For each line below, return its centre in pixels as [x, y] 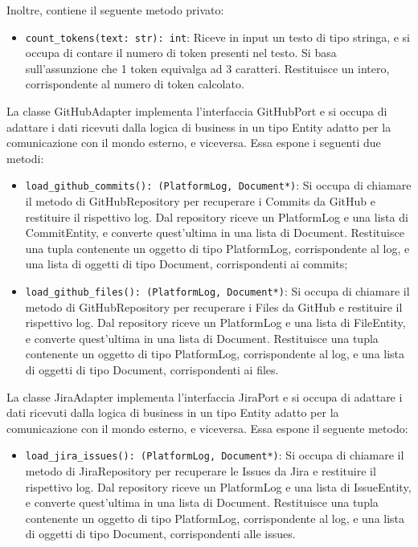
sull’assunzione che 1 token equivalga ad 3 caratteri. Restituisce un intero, [207, 68]
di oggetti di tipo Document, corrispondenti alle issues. [160, 534]
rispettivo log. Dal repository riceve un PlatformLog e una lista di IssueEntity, [218, 486]
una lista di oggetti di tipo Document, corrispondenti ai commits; [186, 264]
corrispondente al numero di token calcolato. [135, 84]
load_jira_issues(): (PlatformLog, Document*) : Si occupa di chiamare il [215, 455]
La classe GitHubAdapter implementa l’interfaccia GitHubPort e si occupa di [197, 111]
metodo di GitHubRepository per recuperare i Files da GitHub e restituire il [214, 306]
